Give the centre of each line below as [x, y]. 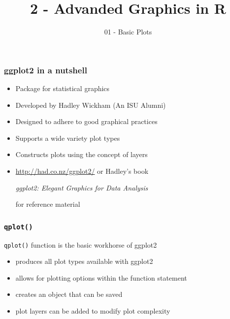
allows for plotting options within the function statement [101, 277]
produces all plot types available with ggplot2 [84, 261]
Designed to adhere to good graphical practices [86, 121]
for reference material [48, 204]
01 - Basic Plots [128, 32]
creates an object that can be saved [69, 294]
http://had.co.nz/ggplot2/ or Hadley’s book [82, 171]
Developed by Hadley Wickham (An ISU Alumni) [91, 105]
